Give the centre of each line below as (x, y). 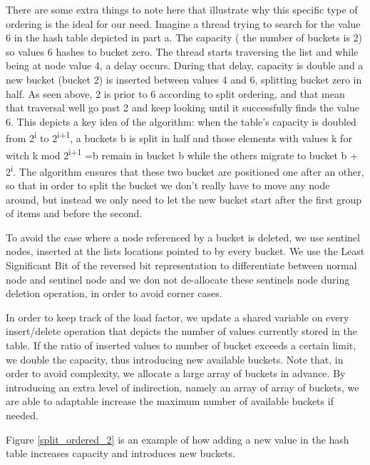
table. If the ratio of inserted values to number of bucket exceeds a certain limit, (181, 345)
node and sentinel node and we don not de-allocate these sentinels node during (178, 279)
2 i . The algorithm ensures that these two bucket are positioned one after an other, (185, 170)
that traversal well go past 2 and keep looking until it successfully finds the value (183, 107)
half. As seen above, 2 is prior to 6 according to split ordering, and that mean (175, 93)
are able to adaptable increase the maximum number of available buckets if (170, 401)
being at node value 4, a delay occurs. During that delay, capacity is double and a (185, 65)
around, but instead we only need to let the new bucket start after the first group (184, 199)
